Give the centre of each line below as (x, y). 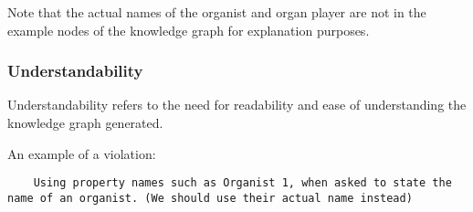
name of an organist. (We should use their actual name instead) (210, 198)
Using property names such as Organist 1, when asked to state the (242, 183)
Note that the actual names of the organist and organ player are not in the (217, 12)
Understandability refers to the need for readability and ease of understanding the (237, 105)
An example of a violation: (82, 153)
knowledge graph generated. (85, 122)
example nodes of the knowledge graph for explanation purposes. (189, 30)
